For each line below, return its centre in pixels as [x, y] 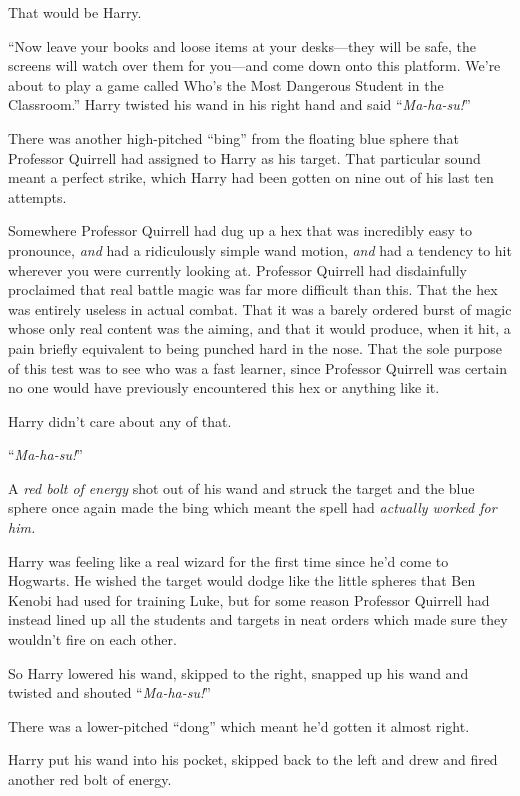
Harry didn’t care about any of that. [120, 420]
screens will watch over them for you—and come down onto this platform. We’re [254, 65]
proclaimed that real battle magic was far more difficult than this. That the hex [253, 289]
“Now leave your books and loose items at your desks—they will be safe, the [242, 45]
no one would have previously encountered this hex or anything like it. [224, 387]
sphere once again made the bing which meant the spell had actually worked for [252, 507]
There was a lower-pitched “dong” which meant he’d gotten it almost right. [239, 725]
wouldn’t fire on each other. [92, 639]
